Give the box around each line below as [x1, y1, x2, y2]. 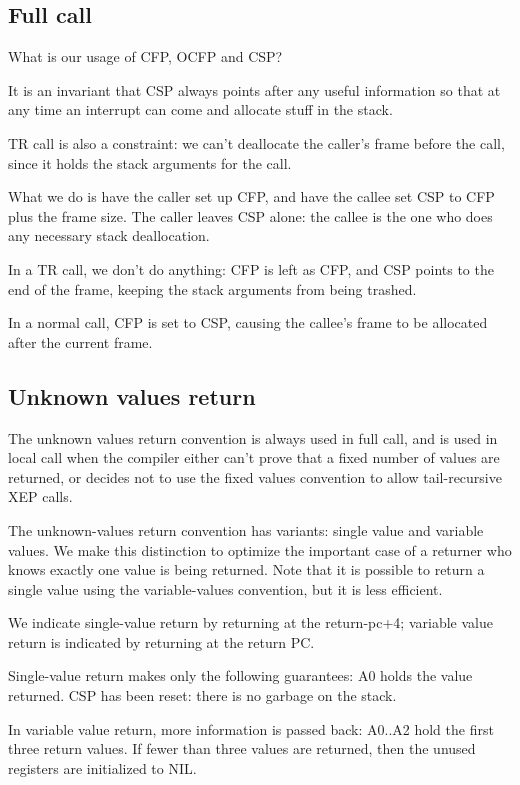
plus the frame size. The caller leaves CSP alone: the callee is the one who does [8, 205, 493, 226]
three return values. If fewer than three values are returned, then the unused [8, 738, 476, 759]
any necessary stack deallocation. [8, 225, 210, 246]
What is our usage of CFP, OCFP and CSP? [8, 46, 283, 67]
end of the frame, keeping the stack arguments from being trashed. [8, 278, 417, 299]
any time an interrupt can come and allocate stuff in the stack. [8, 99, 393, 120]
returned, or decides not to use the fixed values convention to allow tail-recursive [8, 466, 502, 487]
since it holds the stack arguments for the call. [8, 152, 292, 173]
